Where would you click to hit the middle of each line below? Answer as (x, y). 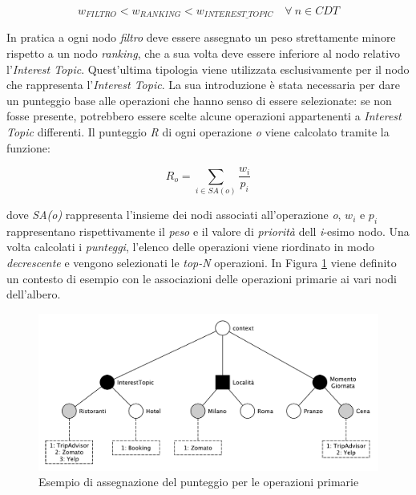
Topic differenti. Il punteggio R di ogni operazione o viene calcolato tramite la (198, 132)
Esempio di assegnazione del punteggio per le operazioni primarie (199, 482)
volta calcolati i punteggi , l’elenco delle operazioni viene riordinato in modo (190, 247)
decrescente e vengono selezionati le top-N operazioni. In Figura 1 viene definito (202, 263)
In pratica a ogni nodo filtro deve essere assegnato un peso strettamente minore (201, 37)
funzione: (28, 147)
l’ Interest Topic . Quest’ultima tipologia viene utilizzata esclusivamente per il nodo (208, 69)
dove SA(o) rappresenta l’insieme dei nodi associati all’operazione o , (174, 215)
